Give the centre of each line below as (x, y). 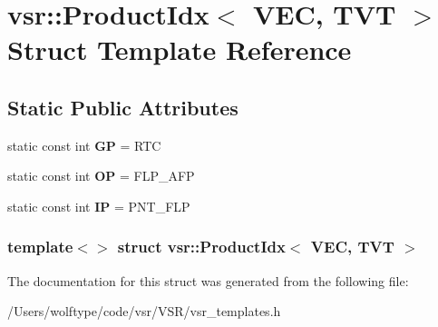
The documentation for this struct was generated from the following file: (208, 280)
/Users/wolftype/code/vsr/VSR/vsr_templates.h (144, 311)
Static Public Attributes (123, 107)
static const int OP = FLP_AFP (101, 176)
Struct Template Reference (180, 50)
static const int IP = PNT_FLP (99, 206)
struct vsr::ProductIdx (201, 247)
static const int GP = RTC (84, 145)
